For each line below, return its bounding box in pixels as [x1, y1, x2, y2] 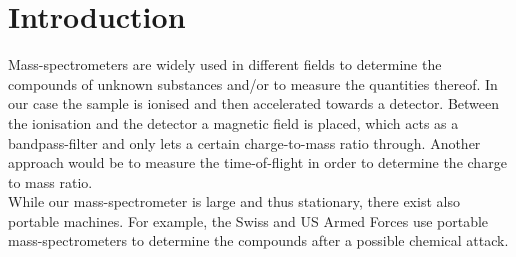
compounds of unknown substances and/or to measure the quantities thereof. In [8, 73, 498, 94]
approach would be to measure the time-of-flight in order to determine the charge [8, 152, 507, 173]
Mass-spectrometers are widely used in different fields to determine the [8, 54, 442, 75]
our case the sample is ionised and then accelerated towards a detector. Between [8, 93, 500, 114]
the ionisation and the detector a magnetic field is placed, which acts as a [8, 112, 459, 133]
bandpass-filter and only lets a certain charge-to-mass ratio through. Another [8, 132, 481, 153]
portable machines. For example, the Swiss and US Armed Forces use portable [8, 210, 489, 231]
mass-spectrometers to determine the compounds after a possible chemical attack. [8, 230, 509, 251]
